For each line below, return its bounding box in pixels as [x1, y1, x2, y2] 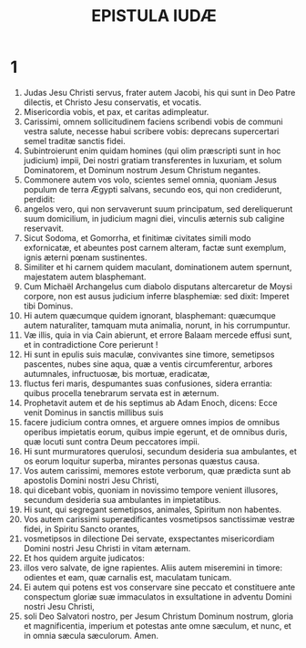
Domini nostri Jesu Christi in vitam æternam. [23, 542, 191, 553]
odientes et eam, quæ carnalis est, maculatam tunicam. [23, 571, 232, 582]
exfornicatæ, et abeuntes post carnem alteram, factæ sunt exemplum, [23, 242, 287, 253]
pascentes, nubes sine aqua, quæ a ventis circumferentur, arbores [23, 358, 273, 370]
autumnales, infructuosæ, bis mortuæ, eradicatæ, [23, 368, 210, 379]
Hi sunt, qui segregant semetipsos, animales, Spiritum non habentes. [23, 504, 281, 515]
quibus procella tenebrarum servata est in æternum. [23, 387, 219, 398]
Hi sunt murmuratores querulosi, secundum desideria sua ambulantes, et [23, 445, 297, 456]
